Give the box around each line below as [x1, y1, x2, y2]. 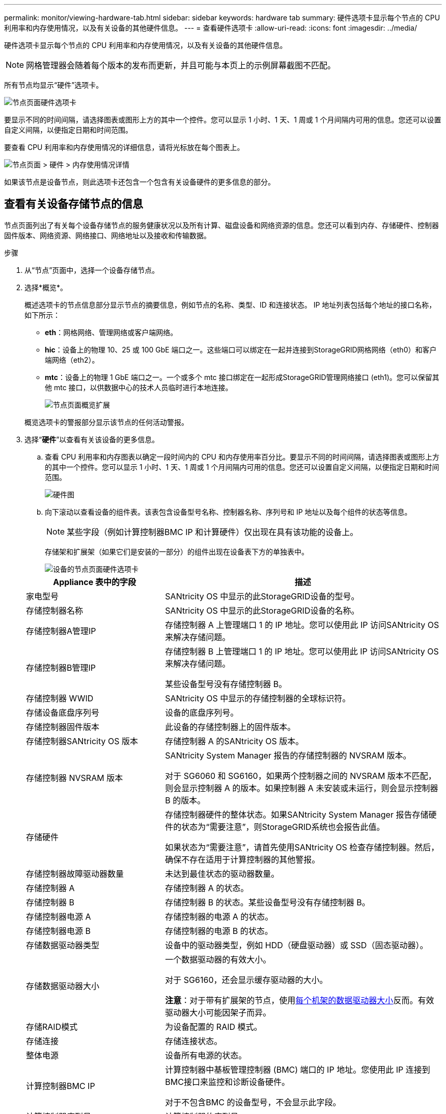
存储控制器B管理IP [26, 662, 96, 673]
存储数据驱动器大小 [26, 980, 100, 991]
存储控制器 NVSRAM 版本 [26, 772, 123, 783]
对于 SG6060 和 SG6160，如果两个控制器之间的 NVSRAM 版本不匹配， [165, 770, 436, 781]
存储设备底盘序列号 [26, 707, 100, 718]
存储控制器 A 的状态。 [165, 882, 249, 893]
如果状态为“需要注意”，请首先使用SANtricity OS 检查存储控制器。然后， [165, 842, 439, 852]
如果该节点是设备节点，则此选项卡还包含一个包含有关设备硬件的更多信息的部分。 [4, 178, 275, 186]
